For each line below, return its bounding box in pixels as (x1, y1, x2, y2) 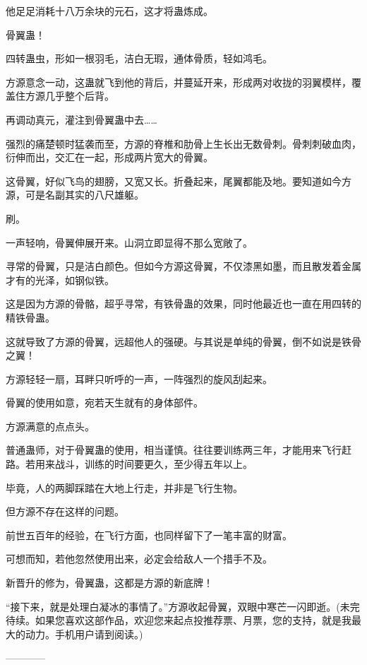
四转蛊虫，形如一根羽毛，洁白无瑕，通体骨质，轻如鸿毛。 (6, 51, 272, 66)
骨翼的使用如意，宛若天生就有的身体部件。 (6, 395, 203, 410)
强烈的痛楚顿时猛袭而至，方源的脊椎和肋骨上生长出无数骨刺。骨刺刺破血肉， (6, 136, 361, 151)
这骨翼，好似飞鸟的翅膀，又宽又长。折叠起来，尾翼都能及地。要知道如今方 (6, 173, 351, 188)
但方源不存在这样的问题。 (6, 504, 124, 519)
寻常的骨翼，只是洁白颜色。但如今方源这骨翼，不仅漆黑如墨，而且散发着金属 (6, 259, 361, 273)
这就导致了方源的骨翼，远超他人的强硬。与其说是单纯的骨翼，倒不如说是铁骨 (6, 334, 361, 348)
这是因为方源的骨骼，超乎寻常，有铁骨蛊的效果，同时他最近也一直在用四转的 (6, 296, 361, 311)
